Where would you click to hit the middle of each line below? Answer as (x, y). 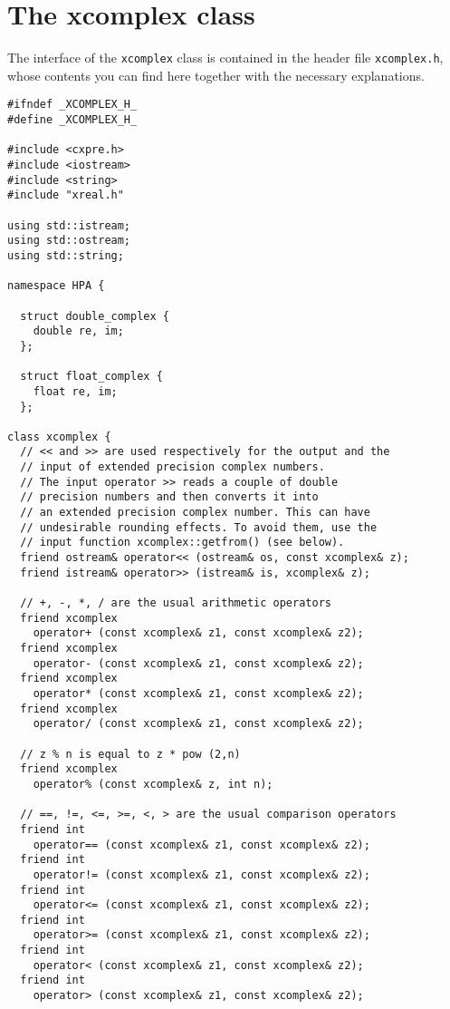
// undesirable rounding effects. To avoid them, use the (199, 527)
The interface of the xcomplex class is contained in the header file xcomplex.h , (225, 58)
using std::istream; (69, 225)
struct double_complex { (95, 316)
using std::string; (66, 255)
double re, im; (78, 331)
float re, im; (75, 391)
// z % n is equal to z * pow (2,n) (130, 754)
